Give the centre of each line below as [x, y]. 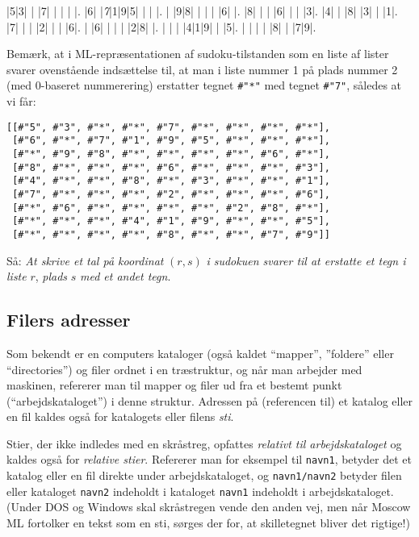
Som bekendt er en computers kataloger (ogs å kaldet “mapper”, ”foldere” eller [200, 353]
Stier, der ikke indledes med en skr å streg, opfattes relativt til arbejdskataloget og [204, 443]
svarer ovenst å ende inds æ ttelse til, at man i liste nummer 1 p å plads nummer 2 [202, 69]
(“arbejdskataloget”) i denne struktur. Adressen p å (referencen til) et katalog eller [210, 400]
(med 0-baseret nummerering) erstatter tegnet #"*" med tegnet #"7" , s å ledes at [204, 85]
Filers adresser [69, 320]
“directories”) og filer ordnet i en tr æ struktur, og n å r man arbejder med [184, 369]
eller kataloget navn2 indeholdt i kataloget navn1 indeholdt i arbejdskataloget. [200, 491]
